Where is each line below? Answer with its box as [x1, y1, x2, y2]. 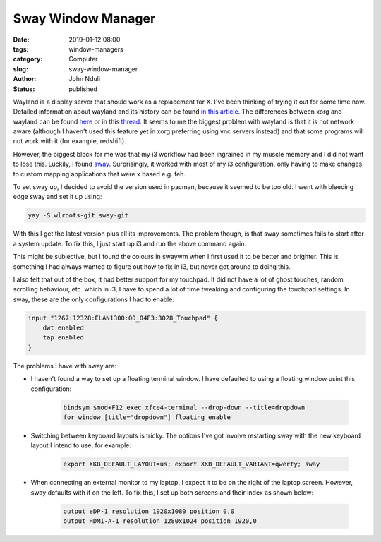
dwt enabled [42, 324, 85, 332]
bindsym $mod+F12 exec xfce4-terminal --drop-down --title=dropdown [63, 403, 306, 411]
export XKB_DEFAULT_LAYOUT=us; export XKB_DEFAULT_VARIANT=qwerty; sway [63, 460, 320, 469]
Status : [13, 85, 35, 93]
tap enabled [42, 334, 85, 342]
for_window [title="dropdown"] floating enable [63, 414, 231, 421]
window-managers [68, 44, 123, 53]
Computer [68, 55, 98, 64]
